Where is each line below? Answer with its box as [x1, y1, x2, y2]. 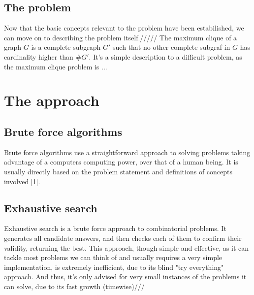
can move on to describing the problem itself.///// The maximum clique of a [4, 32, 237, 42]
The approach [4, 90, 99, 110]
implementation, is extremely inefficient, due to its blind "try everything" [4, 262, 224, 272]
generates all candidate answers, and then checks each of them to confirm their [4, 232, 242, 243]
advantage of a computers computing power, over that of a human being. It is [4, 157, 238, 167]
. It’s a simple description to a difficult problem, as [89, 51, 242, 62]
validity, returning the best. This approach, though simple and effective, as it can [4, 242, 249, 253]
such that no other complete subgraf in [113, 42, 230, 52]
